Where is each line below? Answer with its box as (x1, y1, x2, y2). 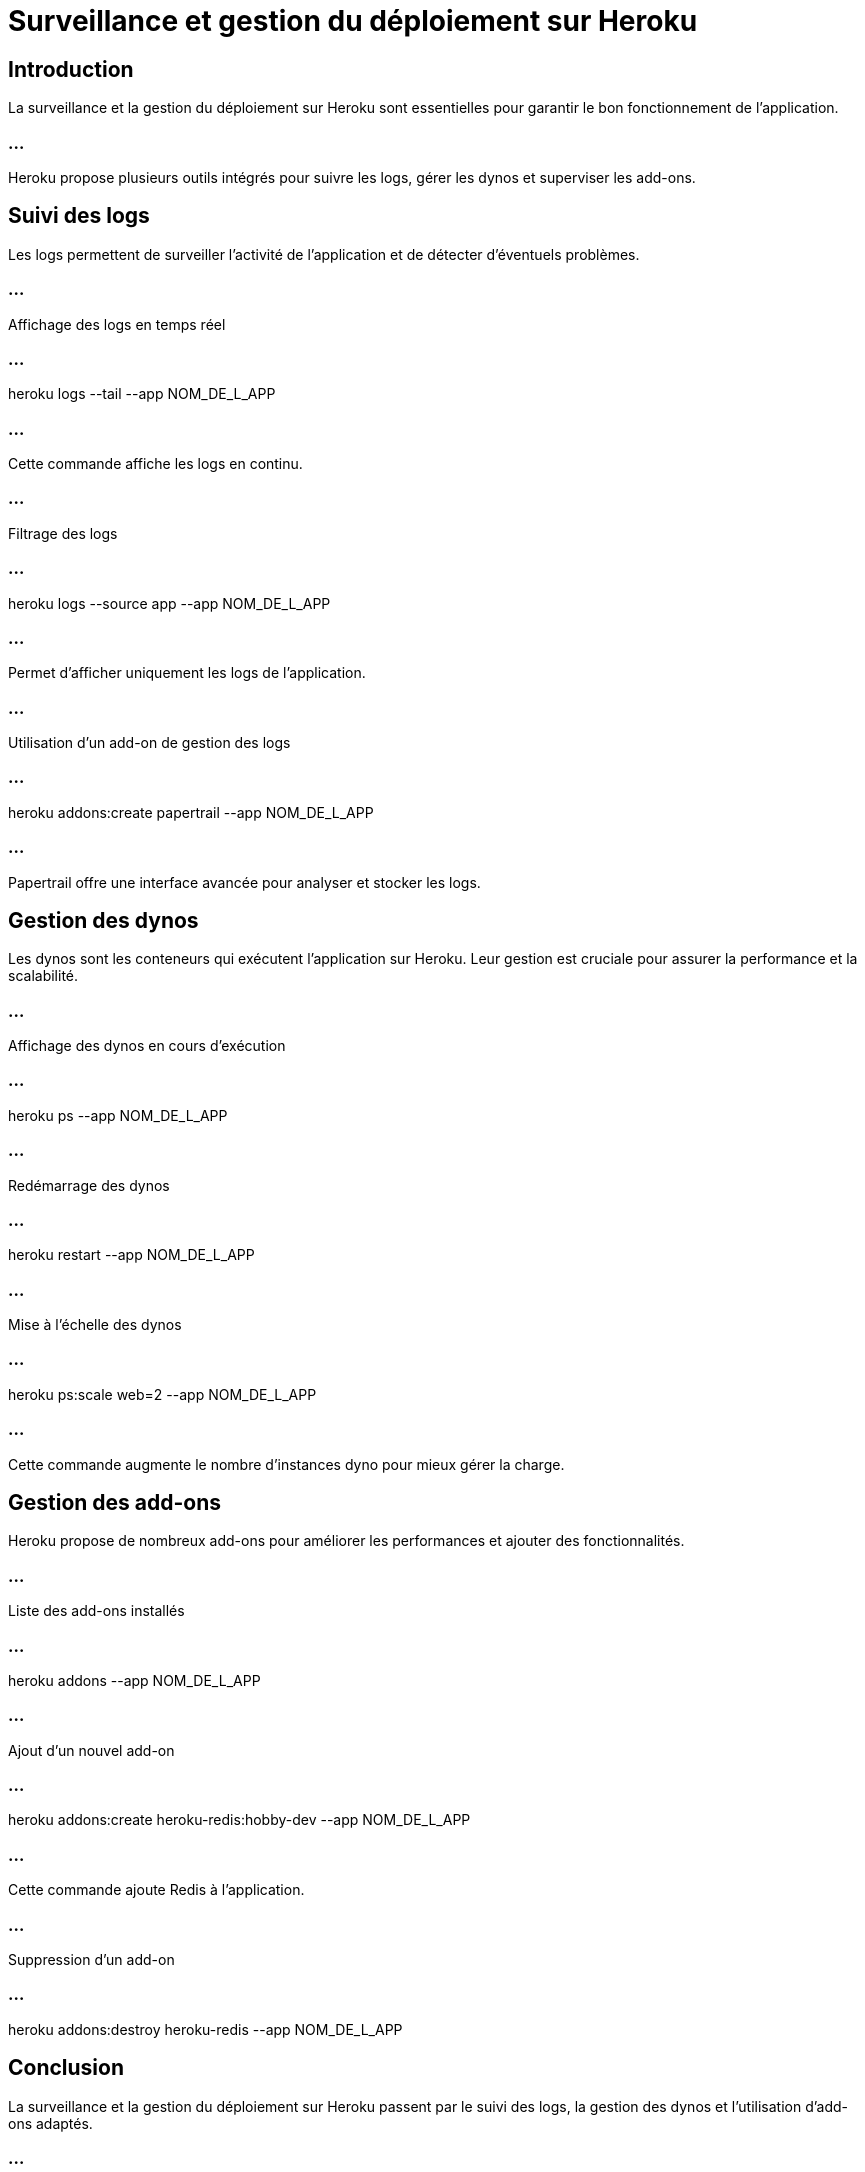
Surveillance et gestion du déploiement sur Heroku (8, 4, 698, 38)
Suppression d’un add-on (8, 1950, 175, 1968)
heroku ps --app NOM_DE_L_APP (8, 1106, 228, 1124)
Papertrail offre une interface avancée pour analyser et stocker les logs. (8, 873, 481, 891)
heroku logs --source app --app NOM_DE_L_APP (8, 594, 331, 612)
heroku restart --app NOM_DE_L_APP (8, 1246, 255, 1264)
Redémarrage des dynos (8, 1176, 170, 1194)
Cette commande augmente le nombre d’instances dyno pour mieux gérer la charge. (8, 1455, 565, 1473)
